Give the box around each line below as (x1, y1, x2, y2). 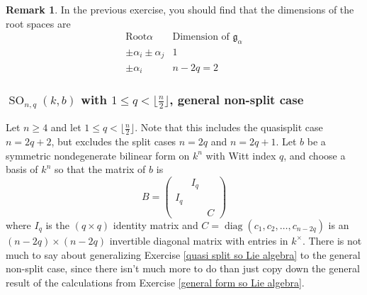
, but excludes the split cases (51, 134, 176, 149)
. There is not (302, 233, 362, 247)
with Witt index (205, 147, 276, 162)
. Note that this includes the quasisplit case (135, 120, 323, 135)
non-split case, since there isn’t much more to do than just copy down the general (6, 261, 360, 276)
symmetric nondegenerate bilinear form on (6, 147, 190, 162)
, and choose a (283, 147, 346, 162)
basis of (6, 162, 38, 177)
